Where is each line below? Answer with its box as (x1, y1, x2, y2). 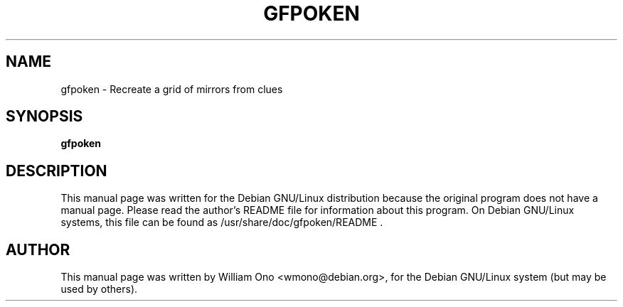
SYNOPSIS (6, 107, 83, 126)
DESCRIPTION (6, 161, 107, 180)
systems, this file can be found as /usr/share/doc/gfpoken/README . (60, 216, 383, 229)
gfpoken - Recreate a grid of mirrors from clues (60, 82, 283, 95)
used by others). (60, 283, 138, 296)
